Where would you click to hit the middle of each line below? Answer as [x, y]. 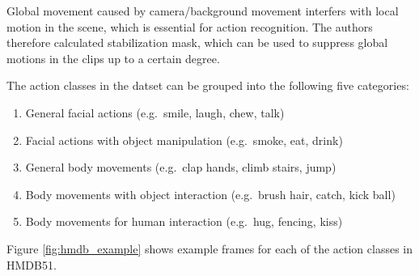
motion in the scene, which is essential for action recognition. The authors [190, 26]
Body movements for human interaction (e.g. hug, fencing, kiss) [184, 221]
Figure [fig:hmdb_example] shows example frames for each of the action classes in [210, 248]
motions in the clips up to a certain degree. [113, 58]
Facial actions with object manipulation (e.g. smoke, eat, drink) [184, 140]
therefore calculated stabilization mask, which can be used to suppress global [197, 42]
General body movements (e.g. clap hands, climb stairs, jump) [181, 167]
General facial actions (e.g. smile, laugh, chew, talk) [155, 112]
